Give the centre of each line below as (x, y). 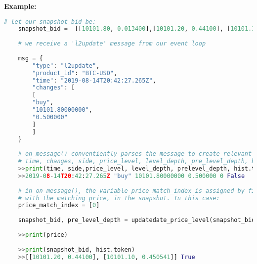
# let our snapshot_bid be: (50, 22)
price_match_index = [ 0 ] (59, 205)
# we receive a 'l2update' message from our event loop (112, 44)
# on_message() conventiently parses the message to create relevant (135, 154)
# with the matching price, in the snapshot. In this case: (119, 198)
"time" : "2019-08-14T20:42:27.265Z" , (94, 80)
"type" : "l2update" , (66, 66)
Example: (20, 6)
